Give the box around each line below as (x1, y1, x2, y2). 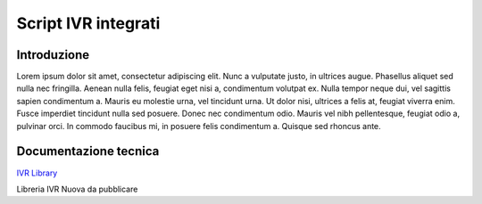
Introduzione (16, 47, 90, 62)
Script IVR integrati (16, 13, 161, 33)
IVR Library (16, 167, 58, 178)
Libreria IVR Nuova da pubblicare (16, 184, 138, 194)
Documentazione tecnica (16, 143, 160, 159)
